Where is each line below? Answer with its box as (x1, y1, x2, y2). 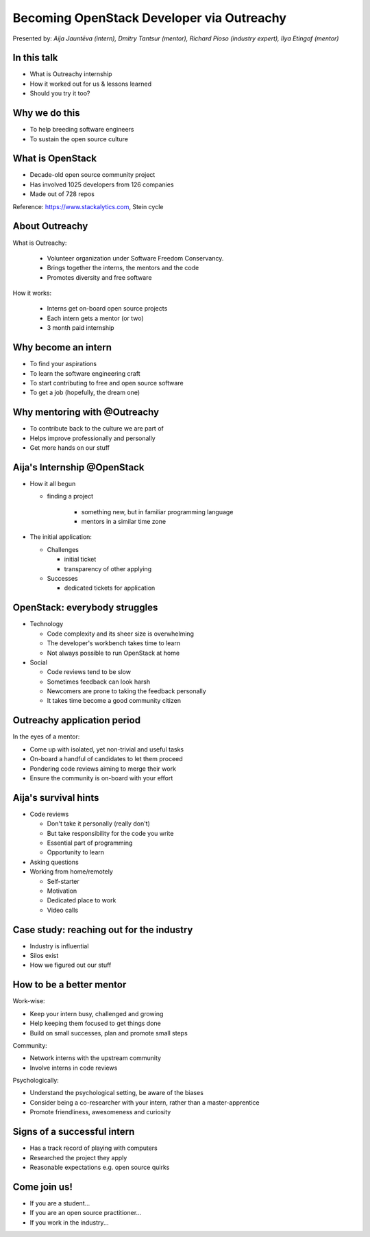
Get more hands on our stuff (29, 444, 110, 452)
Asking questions (29, 858, 79, 866)
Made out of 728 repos (29, 190, 95, 198)
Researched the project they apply (29, 1153, 127, 1162)
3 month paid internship (47, 324, 114, 332)
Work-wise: (12, 997, 45, 1005)
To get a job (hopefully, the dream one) (29, 388, 140, 397)
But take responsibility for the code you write (47, 829, 174, 837)
